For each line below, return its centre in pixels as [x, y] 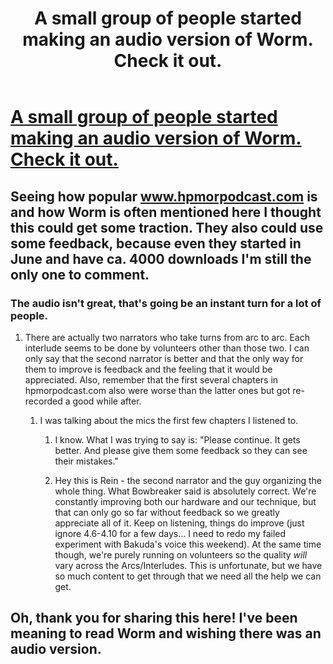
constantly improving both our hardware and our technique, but [185, 501]
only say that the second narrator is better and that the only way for [164, 358]
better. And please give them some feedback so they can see [181, 450]
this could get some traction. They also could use [167, 227]
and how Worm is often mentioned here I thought [166, 212]
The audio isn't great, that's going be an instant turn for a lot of [166, 303]
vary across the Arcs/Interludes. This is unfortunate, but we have [188, 565]
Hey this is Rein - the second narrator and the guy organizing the [188, 480]
